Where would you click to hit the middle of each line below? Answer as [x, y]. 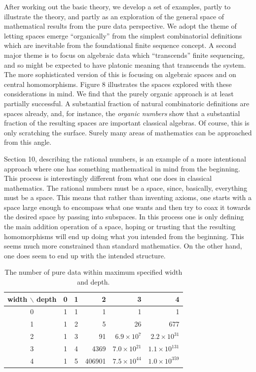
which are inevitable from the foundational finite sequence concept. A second [120, 45]
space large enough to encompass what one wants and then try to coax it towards [127, 207]
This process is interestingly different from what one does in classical [108, 178]
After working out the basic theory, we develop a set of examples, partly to [117, 6]
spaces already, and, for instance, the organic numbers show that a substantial [122, 113]
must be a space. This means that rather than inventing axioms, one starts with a [128, 197]
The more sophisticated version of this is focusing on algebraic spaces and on [120, 74]
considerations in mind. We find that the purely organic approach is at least [119, 94]
